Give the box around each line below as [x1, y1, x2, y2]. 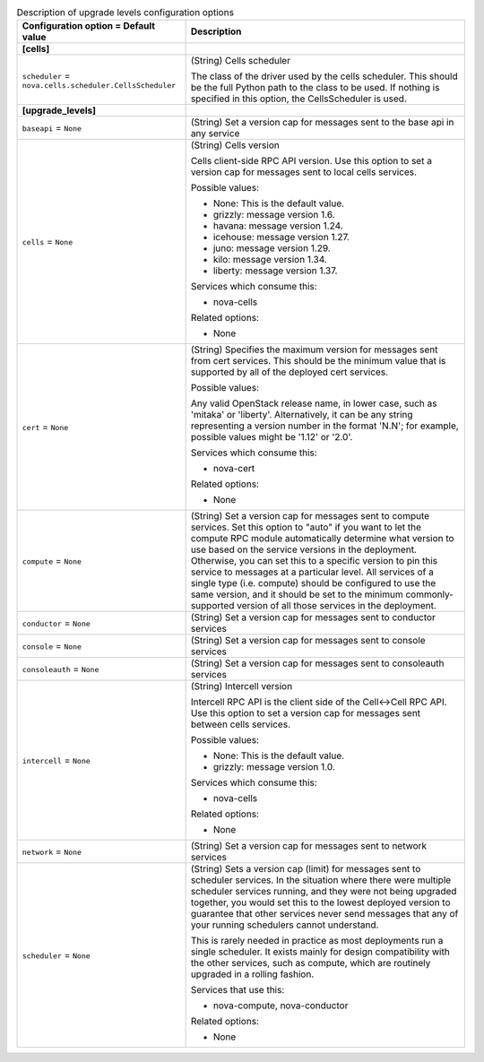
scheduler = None [22, 949, 91, 962]
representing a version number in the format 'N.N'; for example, [190, 419, 459, 432]
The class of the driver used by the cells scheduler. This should [190, 70, 458, 82]
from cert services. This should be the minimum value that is [190, 355, 446, 367]
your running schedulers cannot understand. [190, 919, 379, 931]
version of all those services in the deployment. [236, 600, 436, 612]
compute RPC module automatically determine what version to [190, 532, 454, 545]
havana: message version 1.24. [212, 220, 344, 232]
